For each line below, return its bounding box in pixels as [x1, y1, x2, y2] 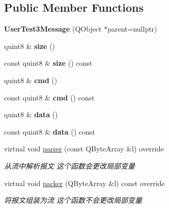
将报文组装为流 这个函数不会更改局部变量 [4, 195, 143, 205]
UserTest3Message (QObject [4, 23, 102, 34]
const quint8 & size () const [4, 58, 93, 68]
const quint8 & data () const [4, 126, 95, 137]
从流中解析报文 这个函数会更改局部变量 [4, 160, 135, 171]
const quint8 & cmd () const [4, 92, 95, 102]
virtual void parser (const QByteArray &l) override [4, 143, 164, 154]
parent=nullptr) [107, 23, 157, 34]
